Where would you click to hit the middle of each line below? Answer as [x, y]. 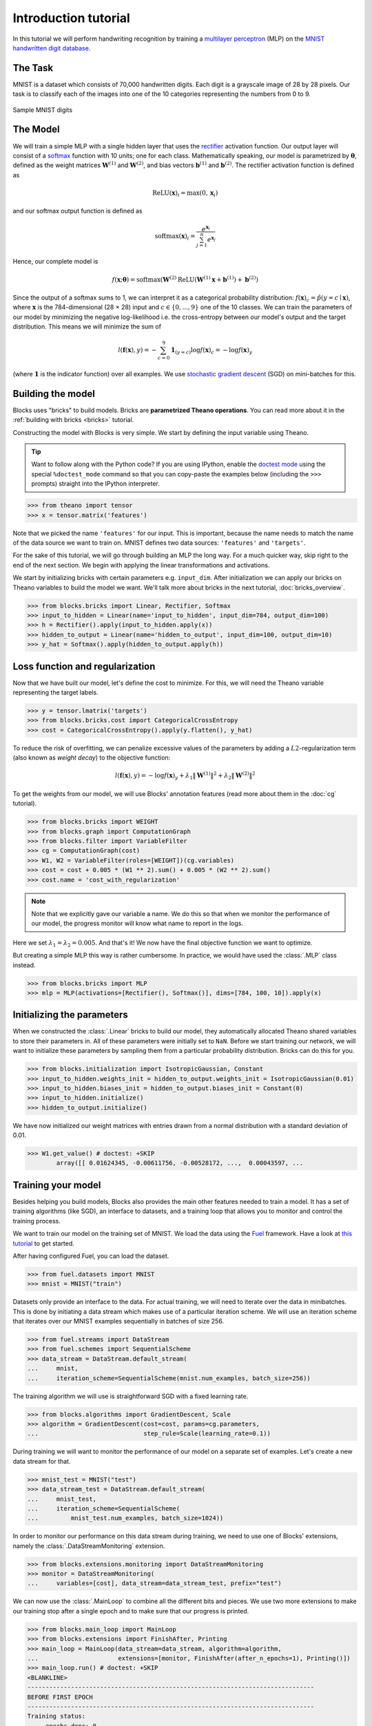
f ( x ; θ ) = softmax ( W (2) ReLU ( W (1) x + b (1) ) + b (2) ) [185, 279]
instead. [24, 965]
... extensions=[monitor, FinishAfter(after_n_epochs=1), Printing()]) [189, 1658]
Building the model [54, 394]
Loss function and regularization [84, 666]
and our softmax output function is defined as [77, 211]
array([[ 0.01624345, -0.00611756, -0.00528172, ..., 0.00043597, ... [180, 1163]
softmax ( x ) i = [175, 237]
